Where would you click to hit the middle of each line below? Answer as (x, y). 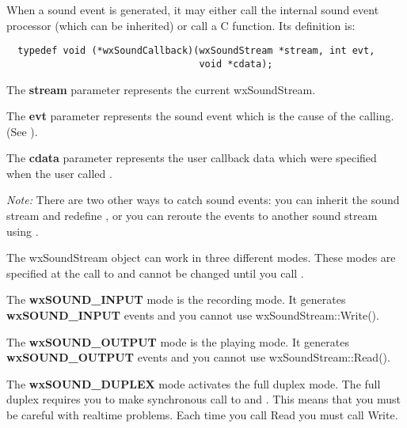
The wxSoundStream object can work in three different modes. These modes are (201, 258)
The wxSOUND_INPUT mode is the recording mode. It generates (176, 299)
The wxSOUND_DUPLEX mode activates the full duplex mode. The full (194, 383)
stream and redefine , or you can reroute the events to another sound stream (192, 216)
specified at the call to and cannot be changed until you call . (155, 273)
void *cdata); (236, 64)
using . (23, 231)
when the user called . (59, 173)
